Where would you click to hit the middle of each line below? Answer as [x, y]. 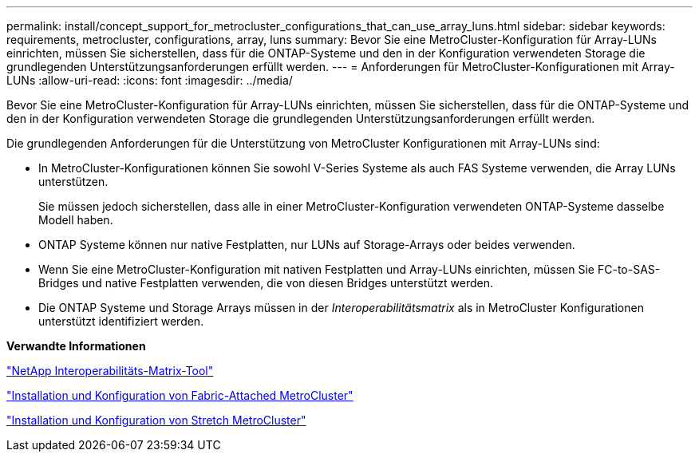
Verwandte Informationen [76, 346]
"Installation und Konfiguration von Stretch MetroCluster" [156, 420]
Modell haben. [76, 220]
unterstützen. [73, 182]
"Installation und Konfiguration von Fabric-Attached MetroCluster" [180, 395]
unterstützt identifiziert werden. [121, 321]
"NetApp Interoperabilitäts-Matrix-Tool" [110, 371]
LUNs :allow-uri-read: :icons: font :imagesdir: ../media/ [150, 80]
